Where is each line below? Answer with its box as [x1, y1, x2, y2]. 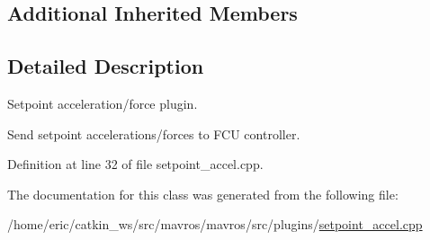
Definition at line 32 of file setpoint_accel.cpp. [7, 155, 264, 173]
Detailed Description [7, 52, 204, 80]
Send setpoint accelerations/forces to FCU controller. [7, 124, 300, 143]
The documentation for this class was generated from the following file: [7, 184, 399, 203]
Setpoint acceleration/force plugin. [7, 93, 198, 112]
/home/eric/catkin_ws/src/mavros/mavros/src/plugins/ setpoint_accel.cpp [7, 215, 423, 234]
